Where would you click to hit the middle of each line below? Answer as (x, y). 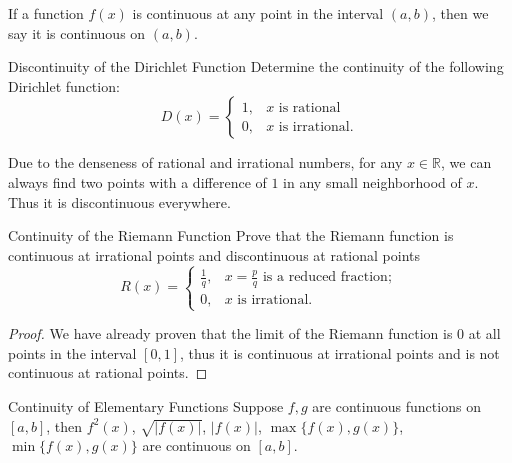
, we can (466, 162)
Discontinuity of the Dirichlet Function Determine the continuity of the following (256, 66)
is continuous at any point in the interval (258, 13)
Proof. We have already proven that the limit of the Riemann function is (230, 333)
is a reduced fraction (325, 277)
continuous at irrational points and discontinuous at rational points (214, 254)
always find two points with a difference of (137, 181)
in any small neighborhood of (372, 181)
